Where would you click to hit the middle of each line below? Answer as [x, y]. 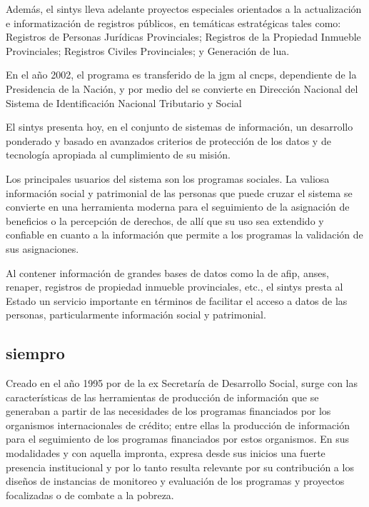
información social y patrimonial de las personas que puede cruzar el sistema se [179, 192]
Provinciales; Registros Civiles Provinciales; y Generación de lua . [148, 50]
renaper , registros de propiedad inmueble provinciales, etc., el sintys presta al [175, 287]
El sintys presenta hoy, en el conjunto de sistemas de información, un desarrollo [180, 127]
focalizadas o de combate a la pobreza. [90, 495]
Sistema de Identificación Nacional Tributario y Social [124, 102]
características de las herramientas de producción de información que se [162, 397]
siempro [35, 353]
